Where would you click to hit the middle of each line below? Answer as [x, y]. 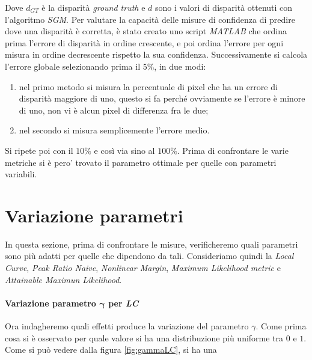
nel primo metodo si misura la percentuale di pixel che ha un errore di [148, 86]
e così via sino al [124, 150]
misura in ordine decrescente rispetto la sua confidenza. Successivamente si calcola [156, 54]
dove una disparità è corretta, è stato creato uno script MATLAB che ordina [146, 31]
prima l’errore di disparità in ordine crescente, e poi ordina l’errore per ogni [144, 42]
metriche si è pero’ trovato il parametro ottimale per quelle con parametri [141, 162]
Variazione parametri [94, 215]
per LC [124, 303]
